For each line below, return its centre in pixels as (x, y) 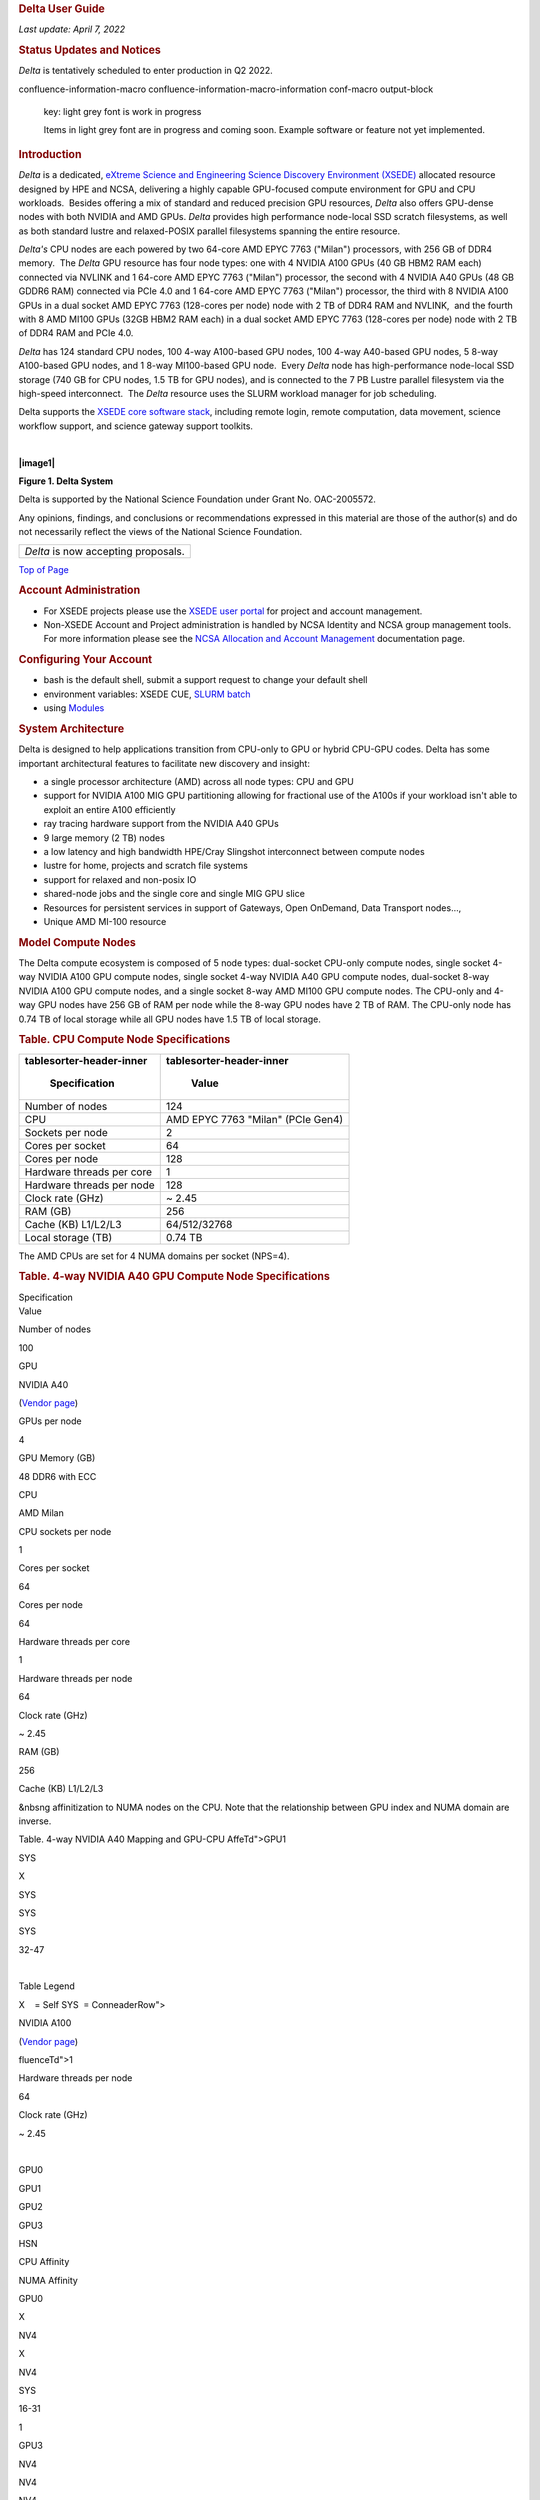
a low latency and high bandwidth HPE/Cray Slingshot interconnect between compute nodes (234, 851)
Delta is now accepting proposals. (104, 551)
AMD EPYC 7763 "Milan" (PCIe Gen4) (254, 1119)
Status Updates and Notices (90, 50)
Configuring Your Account (85, 660)
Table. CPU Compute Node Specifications (124, 1040)
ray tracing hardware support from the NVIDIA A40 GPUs (161, 824)
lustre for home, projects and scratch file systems (146, 866)
